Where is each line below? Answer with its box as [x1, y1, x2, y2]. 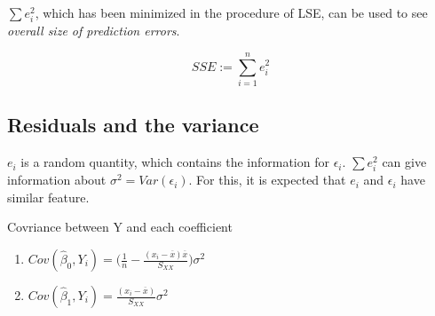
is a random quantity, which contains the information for [20, 153, 329, 171]
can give [382, 153, 427, 171]
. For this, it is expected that [188, 170, 346, 189]
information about [7, 170, 107, 189]
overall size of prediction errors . [7, 21, 180, 40]
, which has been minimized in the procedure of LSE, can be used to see [35, 4, 428, 21]
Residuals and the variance [7, 111, 259, 138]
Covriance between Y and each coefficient [7, 217, 233, 236]
